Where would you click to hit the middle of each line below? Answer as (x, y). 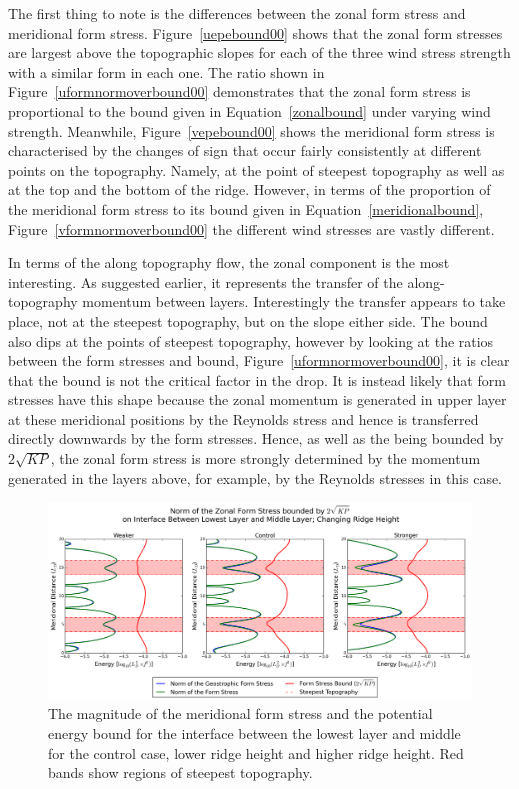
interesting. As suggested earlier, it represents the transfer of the (205, 281)
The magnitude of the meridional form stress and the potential (240, 713)
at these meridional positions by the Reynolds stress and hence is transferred (243, 418)
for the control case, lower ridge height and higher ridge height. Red (256, 752)
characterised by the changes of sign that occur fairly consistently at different (245, 150)
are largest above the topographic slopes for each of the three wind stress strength (259, 52)
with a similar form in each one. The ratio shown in (166, 71)
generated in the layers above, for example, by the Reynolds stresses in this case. (255, 477)
